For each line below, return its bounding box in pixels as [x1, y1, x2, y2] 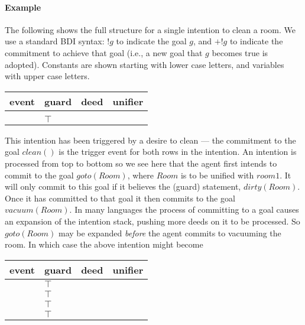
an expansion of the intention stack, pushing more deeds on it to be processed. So [5, 214, 300, 227]
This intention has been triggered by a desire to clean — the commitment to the [5, 134, 296, 146]
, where [127, 168, 154, 181]
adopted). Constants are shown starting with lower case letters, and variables [5, 58, 284, 70]
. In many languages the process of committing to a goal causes [69, 203, 299, 216]
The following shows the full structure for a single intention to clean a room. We [5, 23, 296, 35]
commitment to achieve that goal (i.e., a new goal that [5, 46, 203, 58]
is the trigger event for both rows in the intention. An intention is [59, 145, 297, 158]
